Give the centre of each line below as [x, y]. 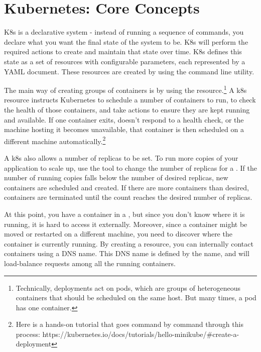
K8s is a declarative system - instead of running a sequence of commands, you [124, 32]
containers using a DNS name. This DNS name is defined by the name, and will [127, 253]
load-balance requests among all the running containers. [90, 263]
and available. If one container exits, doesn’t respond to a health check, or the [124, 119]
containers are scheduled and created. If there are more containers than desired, [126, 187]
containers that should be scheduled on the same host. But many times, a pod [136, 298]
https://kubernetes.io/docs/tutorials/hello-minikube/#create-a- [141, 334]
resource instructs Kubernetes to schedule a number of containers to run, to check [130, 100]
